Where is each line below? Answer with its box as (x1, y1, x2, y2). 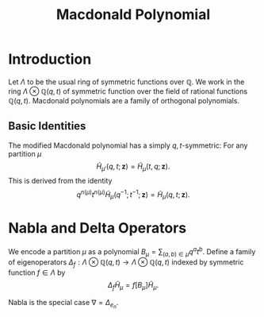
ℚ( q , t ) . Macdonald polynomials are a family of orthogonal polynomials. (8, 95, 240, 105)
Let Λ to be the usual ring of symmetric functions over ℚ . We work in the (8, 77, 245, 87)
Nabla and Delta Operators (8, 219, 187, 238)
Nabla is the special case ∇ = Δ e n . (8, 297, 119, 311)
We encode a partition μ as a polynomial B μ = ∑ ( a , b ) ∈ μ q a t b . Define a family (8, 245, 256, 258)
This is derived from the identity (8, 176, 113, 185)
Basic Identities (8, 119, 86, 133)
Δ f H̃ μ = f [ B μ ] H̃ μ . (107, 280, 159, 292)
